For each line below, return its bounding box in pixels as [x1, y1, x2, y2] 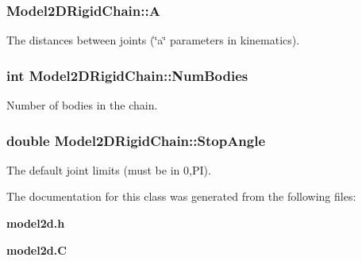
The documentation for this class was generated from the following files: [6, 188, 356, 205]
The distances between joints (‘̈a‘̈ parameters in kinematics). [6, 32, 300, 48]
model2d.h [6, 215, 65, 232]
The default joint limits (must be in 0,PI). [6, 161, 211, 178]
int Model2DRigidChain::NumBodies [6, 65, 248, 85]
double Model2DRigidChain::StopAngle [6, 130, 266, 150]
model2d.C [6, 241, 67, 258]
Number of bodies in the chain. [6, 97, 158, 113]
